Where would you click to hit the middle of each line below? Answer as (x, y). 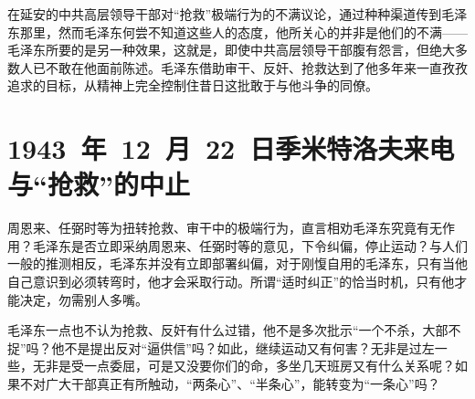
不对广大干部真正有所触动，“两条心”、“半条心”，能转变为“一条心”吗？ (230, 384)
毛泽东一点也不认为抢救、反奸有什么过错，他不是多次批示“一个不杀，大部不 (234, 330)
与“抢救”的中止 (99, 184)
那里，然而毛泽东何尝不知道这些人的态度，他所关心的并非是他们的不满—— (243, 31)
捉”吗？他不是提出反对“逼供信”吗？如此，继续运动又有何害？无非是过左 (221, 347)
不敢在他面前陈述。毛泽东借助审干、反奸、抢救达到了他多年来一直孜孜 (256, 67)
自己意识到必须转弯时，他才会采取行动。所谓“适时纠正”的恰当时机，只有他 (231, 282)
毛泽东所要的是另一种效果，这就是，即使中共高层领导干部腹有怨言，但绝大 (231, 50)
